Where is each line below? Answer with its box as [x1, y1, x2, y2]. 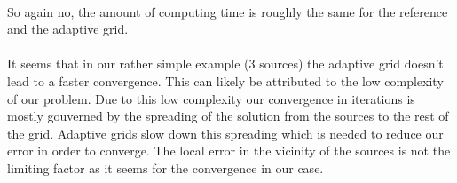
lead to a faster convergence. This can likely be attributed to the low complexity [7, 71, 444, 90]
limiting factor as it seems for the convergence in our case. [7, 158, 324, 177]
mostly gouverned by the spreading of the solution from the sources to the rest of [7, 107, 449, 125]
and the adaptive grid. [7, 20, 129, 38]
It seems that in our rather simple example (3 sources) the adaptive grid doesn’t [7, 54, 444, 73]
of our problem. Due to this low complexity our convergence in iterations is [7, 89, 415, 107]
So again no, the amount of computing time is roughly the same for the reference [7, 2, 448, 20]
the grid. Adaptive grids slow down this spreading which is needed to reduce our [7, 123, 444, 142]
